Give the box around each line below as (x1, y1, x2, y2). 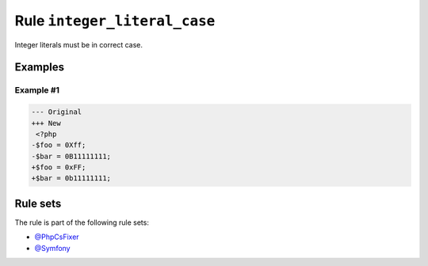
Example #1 (14, 85, 59, 96)
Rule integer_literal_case (14, 12, 216, 29)
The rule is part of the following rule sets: (14, 218, 150, 227)
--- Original (31, 108, 82, 116)
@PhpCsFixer (34, 232, 79, 241)
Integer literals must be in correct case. (14, 40, 143, 49)
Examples (14, 60, 65, 74)
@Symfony (34, 243, 71, 253)
